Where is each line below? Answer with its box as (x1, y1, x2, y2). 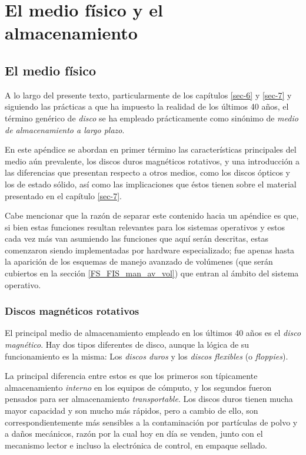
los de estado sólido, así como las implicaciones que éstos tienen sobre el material (5, 177, 297, 190)
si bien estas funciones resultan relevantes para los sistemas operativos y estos (5, 220, 285, 233)
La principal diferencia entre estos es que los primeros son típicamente (5, 370, 258, 382)
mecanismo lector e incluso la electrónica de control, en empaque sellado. (5, 438, 267, 451)
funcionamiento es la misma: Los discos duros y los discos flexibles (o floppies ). (5, 350, 288, 362)
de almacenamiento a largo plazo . (5, 123, 125, 136)
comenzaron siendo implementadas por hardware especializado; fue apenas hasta (5, 243, 295, 256)
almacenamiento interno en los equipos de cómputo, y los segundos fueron (5, 381, 272, 393)
